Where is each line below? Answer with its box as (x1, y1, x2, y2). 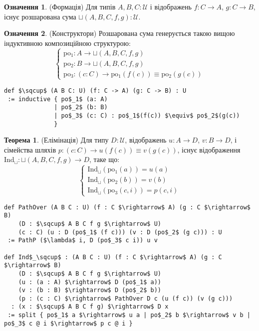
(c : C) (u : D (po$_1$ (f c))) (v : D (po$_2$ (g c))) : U (18, 228, 222, 236)
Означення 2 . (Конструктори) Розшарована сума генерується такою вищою (4, 28, 235, 38)
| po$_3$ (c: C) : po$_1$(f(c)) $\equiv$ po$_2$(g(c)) (54, 112, 240, 119)
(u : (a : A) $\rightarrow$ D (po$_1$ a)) (18, 278, 161, 286)
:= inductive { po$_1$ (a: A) (7, 95, 108, 103)
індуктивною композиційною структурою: (4, 37, 131, 48)
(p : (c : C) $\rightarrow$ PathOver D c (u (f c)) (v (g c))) (18, 295, 233, 302)
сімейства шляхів (4, 144, 56, 155)
